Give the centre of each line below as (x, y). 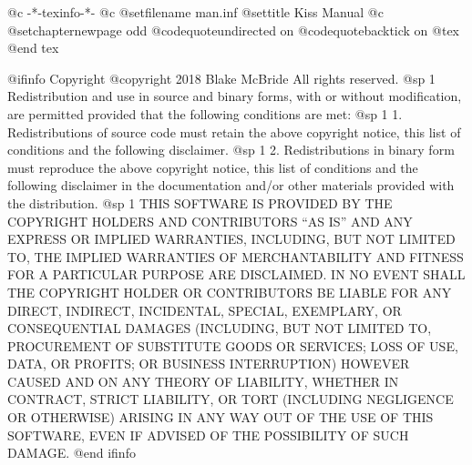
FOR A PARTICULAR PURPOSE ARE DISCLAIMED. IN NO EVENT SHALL (236, 274)
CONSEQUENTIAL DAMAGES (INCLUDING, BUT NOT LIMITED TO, (220, 328)
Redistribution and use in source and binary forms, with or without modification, (235, 96)
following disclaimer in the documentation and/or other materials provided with (231, 185)
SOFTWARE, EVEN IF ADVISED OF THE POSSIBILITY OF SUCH (208, 435)
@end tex (33, 48)
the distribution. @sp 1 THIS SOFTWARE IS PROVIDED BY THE (200, 202)
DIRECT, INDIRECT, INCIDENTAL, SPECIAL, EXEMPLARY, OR (205, 310)
